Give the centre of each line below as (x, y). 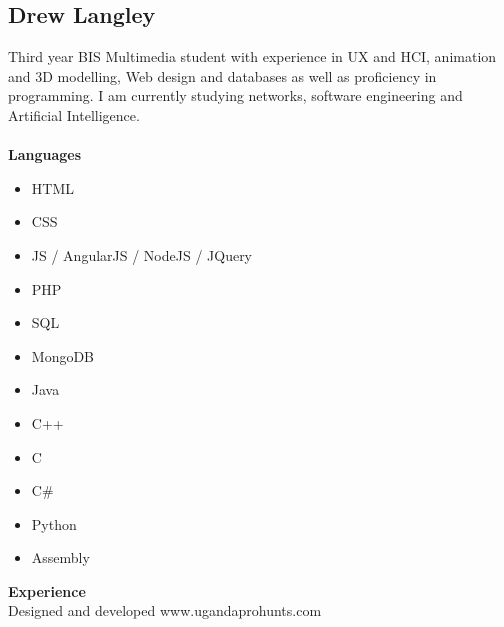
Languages (45, 154)
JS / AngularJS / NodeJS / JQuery (142, 254)
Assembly (60, 557)
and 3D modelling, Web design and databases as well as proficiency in (222, 75)
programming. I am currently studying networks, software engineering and (235, 95)
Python (54, 523)
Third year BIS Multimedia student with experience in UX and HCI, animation (252, 56)
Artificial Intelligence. (74, 114)
